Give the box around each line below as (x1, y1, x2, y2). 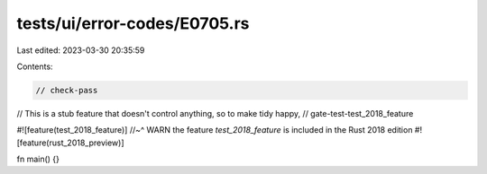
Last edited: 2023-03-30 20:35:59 (16, 45, 145, 56)
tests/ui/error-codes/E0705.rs (16, 13, 250, 33)
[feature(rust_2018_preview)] (16, 137, 125, 148)
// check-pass (35, 85, 98, 95)
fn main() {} (16, 153, 60, 165)
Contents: (16, 61, 53, 72)
